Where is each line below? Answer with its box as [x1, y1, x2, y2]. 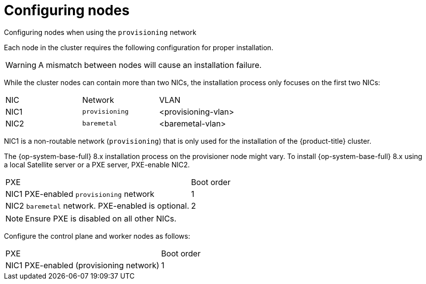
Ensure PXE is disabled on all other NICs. [25, 213, 177, 223]
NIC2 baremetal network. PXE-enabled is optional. [5, 200, 190, 211]
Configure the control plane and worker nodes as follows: [4, 231, 190, 240]
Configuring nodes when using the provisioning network [4, 28, 197, 36]
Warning [5, 60, 36, 70]
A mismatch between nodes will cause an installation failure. [38, 60, 262, 70]
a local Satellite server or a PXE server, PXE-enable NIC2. [4, 160, 190, 169]
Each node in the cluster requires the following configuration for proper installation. [4, 43, 273, 52]
